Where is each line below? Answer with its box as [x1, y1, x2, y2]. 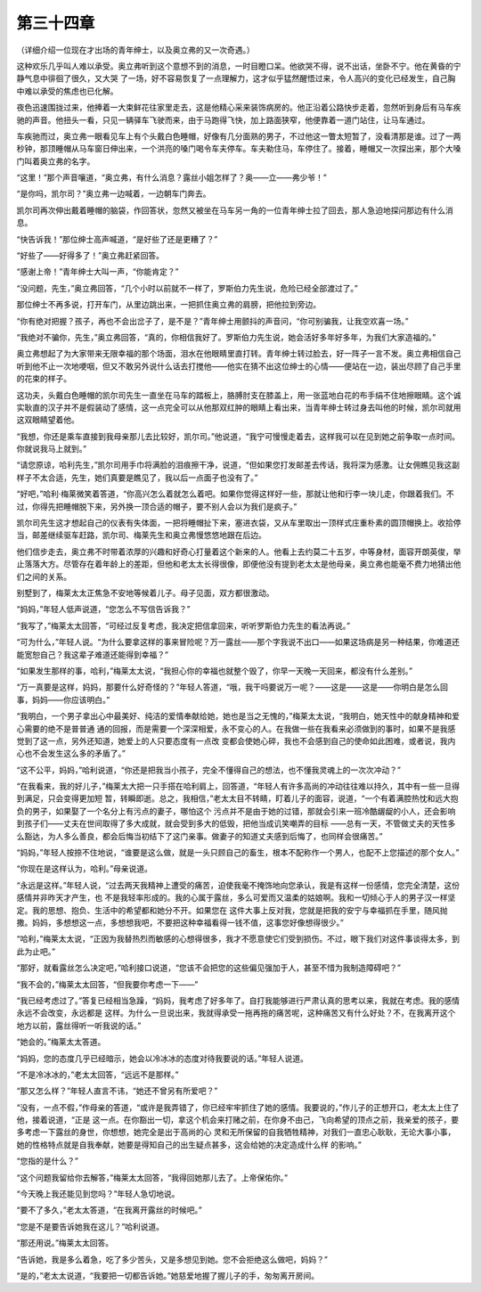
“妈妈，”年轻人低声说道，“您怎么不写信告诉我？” [16, 604, 191, 615]
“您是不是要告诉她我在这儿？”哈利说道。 [16, 1221, 165, 1231]
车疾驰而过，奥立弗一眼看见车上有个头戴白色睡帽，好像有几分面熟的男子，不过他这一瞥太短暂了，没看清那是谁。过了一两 [16, 130, 461, 142]
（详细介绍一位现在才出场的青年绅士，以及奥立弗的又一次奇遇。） [16, 45, 255, 55]
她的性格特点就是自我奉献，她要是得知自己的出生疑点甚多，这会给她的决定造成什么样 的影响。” [16, 1139, 363, 1149]
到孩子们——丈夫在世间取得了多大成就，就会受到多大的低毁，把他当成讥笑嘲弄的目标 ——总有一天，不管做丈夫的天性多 [16, 818, 456, 829]
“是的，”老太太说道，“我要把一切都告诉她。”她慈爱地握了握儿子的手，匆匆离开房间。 [16, 1270, 320, 1280]
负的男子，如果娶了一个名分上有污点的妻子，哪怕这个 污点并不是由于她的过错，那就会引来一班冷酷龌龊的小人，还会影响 [16, 805, 456, 816]
